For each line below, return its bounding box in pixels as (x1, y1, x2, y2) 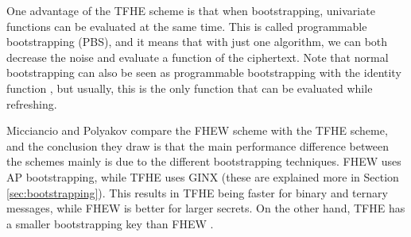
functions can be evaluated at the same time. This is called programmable (6, 17, 367, 34)
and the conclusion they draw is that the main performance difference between (6, 137, 389, 154)
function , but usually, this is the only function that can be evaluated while (6, 79, 373, 96)
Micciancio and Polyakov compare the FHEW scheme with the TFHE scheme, (6, 122, 388, 139)
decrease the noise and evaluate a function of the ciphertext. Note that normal (6, 48, 389, 65)
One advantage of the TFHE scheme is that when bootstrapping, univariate (6, 2, 375, 18)
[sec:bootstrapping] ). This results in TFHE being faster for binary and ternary (6, 184, 388, 201)
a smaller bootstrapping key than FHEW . (6, 215, 214, 231)
